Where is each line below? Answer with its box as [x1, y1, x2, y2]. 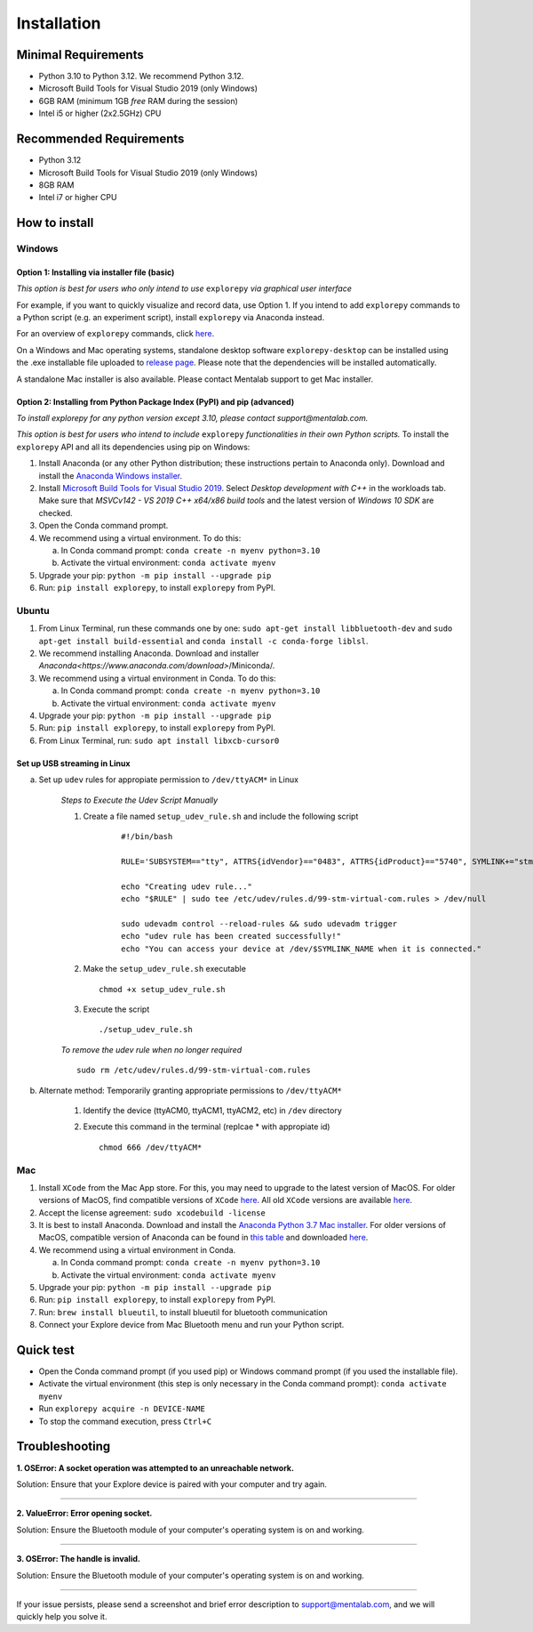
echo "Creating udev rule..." [121, 881, 253, 892]
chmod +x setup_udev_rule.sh [99, 984, 226, 994]
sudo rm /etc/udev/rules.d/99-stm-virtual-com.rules [76, 1065, 311, 1076]
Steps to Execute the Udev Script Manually [60, 795, 219, 805]
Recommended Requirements [16, 132, 185, 147]
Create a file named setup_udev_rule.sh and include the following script [83, 811, 359, 821]
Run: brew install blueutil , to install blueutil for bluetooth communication [38, 1306, 328, 1317]
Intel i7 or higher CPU [38, 192, 117, 203]
